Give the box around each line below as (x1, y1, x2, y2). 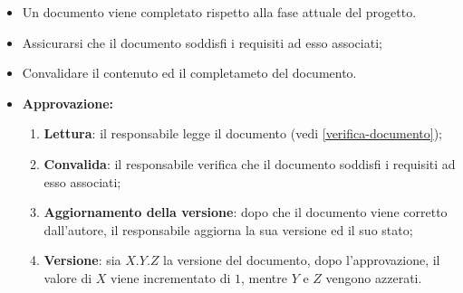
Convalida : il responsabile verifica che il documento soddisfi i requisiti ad (43, 154, 456, 173)
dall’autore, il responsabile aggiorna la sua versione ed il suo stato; (43, 220, 413, 239)
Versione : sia (43, 250, 121, 269)
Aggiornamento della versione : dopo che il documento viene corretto (43, 203, 448, 222)
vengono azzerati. (325, 268, 422, 287)
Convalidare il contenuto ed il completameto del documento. (22, 63, 357, 82)
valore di (43, 268, 92, 287)
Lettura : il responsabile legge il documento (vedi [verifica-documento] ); (43, 124, 443, 143)
